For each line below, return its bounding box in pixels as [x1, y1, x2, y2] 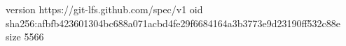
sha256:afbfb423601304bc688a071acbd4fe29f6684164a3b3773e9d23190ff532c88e [6, 15, 341, 30]
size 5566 [6, 29, 44, 44]
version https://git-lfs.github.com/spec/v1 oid [6, 2, 203, 16]
